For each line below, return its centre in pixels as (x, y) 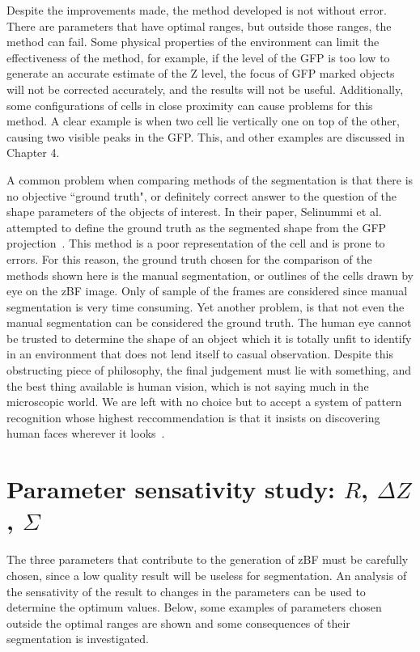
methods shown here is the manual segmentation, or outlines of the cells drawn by (210, 275)
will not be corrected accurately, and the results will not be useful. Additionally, (205, 89)
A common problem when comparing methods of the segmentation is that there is (210, 179)
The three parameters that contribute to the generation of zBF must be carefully (208, 559)
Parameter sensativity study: (171, 489)
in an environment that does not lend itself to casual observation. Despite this (200, 354)
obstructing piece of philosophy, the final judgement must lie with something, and (209, 370)
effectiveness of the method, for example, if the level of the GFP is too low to (198, 57)
